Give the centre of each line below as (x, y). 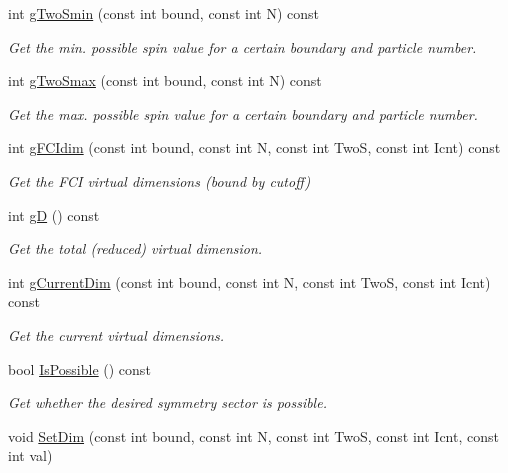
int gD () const (54, 214)
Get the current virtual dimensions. (116, 334)
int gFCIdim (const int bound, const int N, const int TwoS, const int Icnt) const (254, 147)
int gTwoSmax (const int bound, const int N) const (165, 80)
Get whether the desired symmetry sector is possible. (167, 402)
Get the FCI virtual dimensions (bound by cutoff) (159, 180)
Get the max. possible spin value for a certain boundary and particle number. (243, 113)
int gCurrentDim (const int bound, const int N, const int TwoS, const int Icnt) (249, 281)
